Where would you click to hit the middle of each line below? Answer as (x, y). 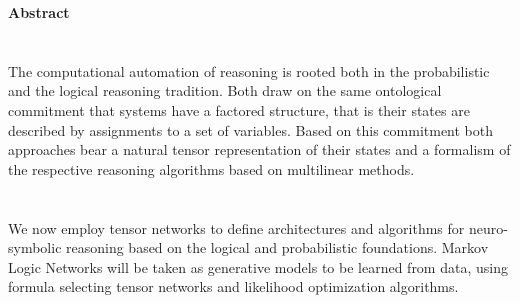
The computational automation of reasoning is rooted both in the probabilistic (249, 70)
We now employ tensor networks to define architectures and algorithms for (236, 227)
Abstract (39, 12)
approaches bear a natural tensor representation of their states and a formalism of (259, 149)
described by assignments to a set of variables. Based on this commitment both (251, 129)
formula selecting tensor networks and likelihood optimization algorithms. (233, 286)
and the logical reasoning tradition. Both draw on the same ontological (225, 90)
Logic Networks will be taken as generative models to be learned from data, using (258, 266)
